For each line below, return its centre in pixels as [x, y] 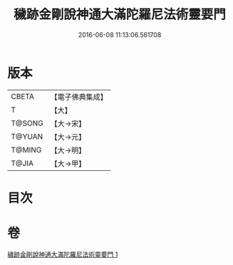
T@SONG [27, 123]
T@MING [26, 150]
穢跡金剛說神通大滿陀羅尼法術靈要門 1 [63, 254]
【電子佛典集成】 [79, 97]
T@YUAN [27, 136]
